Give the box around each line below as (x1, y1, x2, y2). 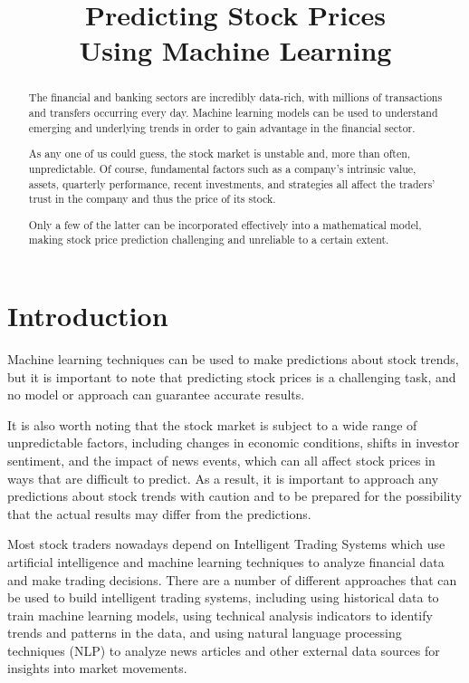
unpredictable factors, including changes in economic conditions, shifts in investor (7, 433, 460, 452)
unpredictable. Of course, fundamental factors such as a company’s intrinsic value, (28, 160, 416, 176)
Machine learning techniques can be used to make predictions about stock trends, (7, 349, 459, 368)
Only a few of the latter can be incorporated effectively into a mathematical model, (28, 216, 422, 232)
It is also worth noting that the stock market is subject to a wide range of (7, 415, 417, 434)
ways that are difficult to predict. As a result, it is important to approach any (7, 468, 439, 487)
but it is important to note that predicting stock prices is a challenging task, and (7, 367, 456, 386)
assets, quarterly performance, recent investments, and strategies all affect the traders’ (28, 176, 435, 191)
